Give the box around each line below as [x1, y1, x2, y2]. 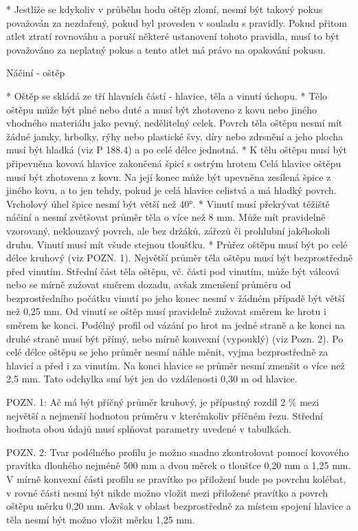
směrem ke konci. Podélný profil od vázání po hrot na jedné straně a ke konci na [6, 318, 345, 332]
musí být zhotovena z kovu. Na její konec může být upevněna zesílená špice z [6, 169, 331, 184]
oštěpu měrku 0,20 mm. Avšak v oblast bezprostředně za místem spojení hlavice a [6, 499, 351, 513]
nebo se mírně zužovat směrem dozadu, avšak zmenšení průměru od [6, 277, 291, 292]
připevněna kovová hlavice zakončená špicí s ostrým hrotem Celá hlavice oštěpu [6, 155, 342, 170]
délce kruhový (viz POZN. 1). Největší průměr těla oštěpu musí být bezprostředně [6, 250, 353, 265]
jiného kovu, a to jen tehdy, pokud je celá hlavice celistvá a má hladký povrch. [6, 183, 337, 197]
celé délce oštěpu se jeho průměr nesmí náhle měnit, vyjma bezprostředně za [6, 345, 328, 359]
